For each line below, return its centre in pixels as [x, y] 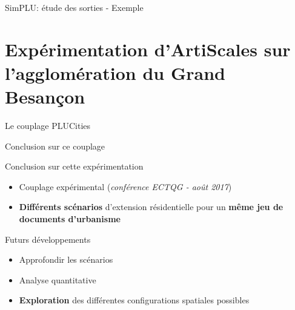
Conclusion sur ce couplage [55, 146]
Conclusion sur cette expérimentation [74, 166]
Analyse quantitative [58, 279]
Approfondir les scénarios [66, 259]
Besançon [45, 97]
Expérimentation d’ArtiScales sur [148, 49]
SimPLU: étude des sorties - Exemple [74, 7]
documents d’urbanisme [70, 219]
